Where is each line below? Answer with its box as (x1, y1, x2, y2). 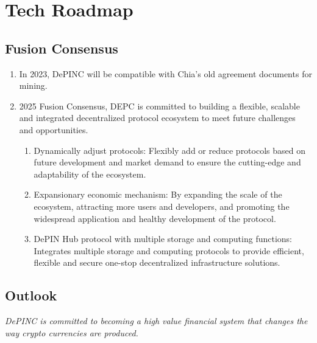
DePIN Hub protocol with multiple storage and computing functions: (34, 232, 292, 245)
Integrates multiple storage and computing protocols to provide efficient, (34, 244, 304, 257)
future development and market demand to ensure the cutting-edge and (34, 156, 301, 168)
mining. (19, 79, 48, 92)
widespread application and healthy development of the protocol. (34, 212, 276, 224)
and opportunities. (19, 123, 88, 136)
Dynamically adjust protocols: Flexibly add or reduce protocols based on (34, 144, 305, 156)
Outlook (5, 286, 57, 305)
